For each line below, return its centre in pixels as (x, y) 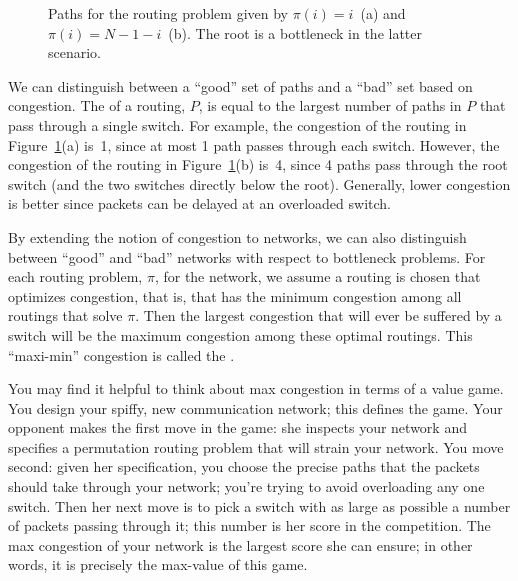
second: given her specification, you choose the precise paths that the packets (244, 466)
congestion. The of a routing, (97, 105)
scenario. (75, 52)
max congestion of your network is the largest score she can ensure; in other (240, 544)
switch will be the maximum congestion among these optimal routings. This (240, 334)
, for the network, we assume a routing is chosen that (317, 276)
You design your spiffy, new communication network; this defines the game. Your (255, 407)
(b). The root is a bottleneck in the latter (295, 32)
